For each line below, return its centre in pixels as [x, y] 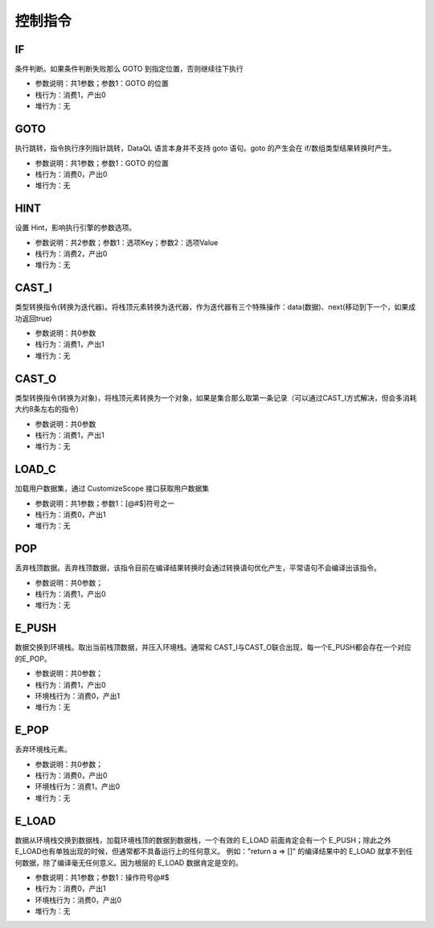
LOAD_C [35, 469]
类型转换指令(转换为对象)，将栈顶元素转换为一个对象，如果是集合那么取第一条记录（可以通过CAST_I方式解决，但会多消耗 [216, 397]
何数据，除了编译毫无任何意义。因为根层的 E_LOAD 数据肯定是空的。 [129, 862]
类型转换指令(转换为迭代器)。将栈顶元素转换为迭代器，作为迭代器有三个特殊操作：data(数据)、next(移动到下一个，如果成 [215, 307]
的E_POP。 [33, 659]
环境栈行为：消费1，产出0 [78, 786]
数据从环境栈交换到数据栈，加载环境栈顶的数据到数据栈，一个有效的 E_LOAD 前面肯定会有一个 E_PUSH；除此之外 [203, 840]
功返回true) [33, 318]
